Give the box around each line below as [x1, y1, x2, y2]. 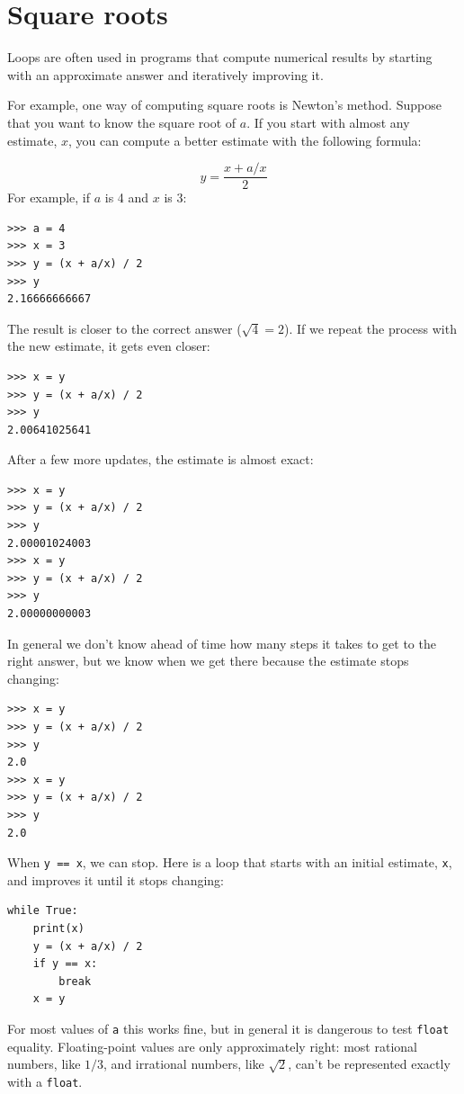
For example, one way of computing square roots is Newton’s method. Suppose [7, 95, 442, 114]
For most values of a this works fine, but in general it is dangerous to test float [7, 1018, 450, 1037]
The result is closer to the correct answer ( [7, 318, 242, 337]
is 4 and [104, 188, 149, 207]
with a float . [7, 1072, 83, 1090]
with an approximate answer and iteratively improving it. [7, 65, 324, 84]
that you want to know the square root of [7, 112, 236, 131]
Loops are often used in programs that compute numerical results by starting [7, 48, 433, 67]
